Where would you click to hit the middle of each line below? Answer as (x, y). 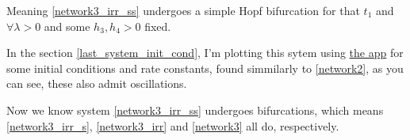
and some (67, 26)
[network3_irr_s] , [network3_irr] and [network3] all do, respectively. (173, 125)
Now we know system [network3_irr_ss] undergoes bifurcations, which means (195, 110)
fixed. (158, 26)
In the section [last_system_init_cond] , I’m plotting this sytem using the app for (205, 53)
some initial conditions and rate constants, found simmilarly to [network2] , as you (205, 68)
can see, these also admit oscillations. (97, 83)
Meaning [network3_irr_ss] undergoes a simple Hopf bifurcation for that (183, 10)
